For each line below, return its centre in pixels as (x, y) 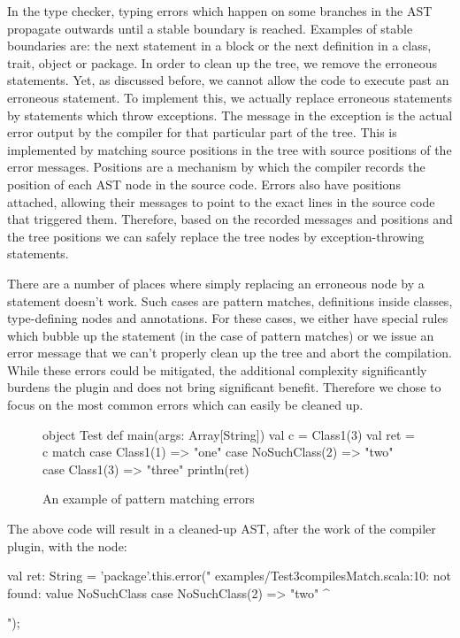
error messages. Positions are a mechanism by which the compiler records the (216, 167)
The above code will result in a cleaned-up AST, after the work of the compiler (222, 529)
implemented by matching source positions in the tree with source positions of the (230, 149)
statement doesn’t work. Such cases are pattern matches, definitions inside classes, (230, 300)
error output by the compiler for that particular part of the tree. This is (202, 132)
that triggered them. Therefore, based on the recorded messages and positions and (230, 219)
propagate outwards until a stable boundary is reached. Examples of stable (210, 28)
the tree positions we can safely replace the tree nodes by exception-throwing (216, 236)
